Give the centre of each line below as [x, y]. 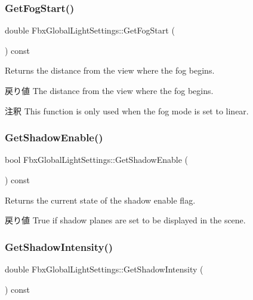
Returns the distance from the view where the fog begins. [110, 70]
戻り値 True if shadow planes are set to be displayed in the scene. [125, 220]
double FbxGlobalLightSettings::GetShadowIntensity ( [104, 269]
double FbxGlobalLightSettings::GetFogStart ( [90, 30]
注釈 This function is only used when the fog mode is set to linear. [127, 110]
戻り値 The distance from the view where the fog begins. [109, 90]
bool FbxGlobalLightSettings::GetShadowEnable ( [96, 160]
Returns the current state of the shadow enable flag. [100, 200]
